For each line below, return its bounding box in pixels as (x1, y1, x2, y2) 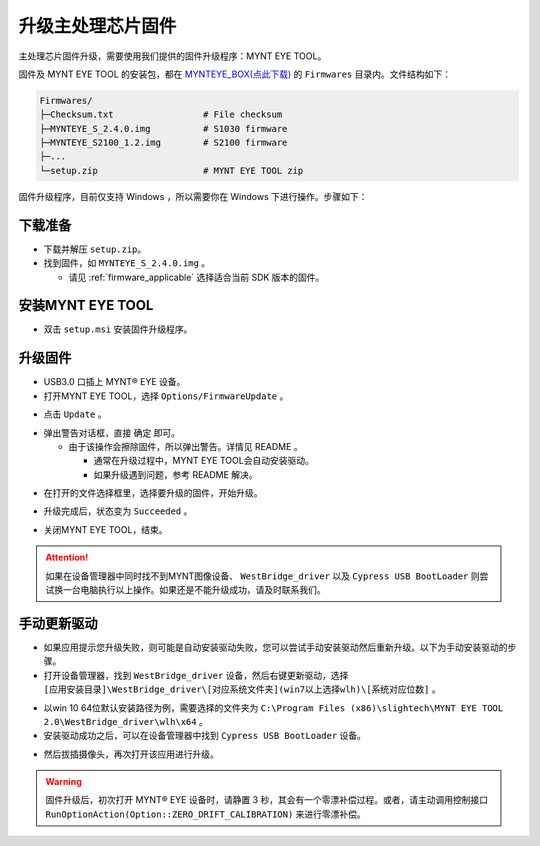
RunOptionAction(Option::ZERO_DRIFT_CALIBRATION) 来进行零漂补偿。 (45, 808, 367, 820)
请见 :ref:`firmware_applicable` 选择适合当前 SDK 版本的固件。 (68, 271, 325, 283)
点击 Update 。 (43, 408, 107, 420)
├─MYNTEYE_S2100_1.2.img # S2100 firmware (39, 137, 288, 149)
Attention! (45, 551, 89, 564)
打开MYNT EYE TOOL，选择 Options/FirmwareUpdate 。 (43, 390, 289, 402)
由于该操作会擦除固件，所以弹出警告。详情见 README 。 (68, 440, 304, 452)
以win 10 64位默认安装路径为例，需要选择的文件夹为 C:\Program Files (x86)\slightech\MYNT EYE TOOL (43, 701, 504, 714)
